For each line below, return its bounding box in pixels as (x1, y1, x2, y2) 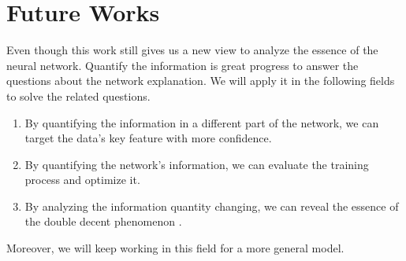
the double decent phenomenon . (24, 213, 182, 230)
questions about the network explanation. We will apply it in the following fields (6, 72, 395, 89)
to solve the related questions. (6, 87, 151, 104)
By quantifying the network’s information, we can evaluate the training (24, 156, 369, 172)
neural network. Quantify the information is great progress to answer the (6, 57, 359, 73)
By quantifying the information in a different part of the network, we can (24, 114, 379, 130)
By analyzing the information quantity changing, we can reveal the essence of (24, 197, 399, 214)
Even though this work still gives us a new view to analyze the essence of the (6, 42, 378, 58)
